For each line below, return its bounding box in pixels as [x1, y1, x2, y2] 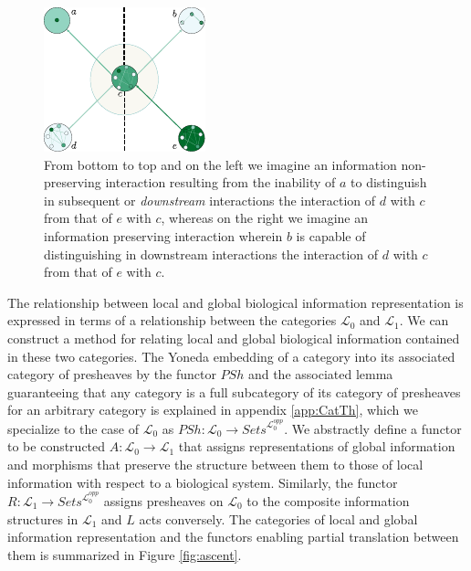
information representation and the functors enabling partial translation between [7, 527, 459, 546]
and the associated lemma [247, 365, 393, 384]
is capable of [296, 226, 366, 245]
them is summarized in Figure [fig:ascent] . [7, 545, 242, 564]
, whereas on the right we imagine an [161, 208, 369, 227]
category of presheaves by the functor [7, 365, 216, 384]
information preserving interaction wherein [44, 226, 283, 245]
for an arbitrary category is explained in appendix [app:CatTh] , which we [7, 400, 418, 419]
